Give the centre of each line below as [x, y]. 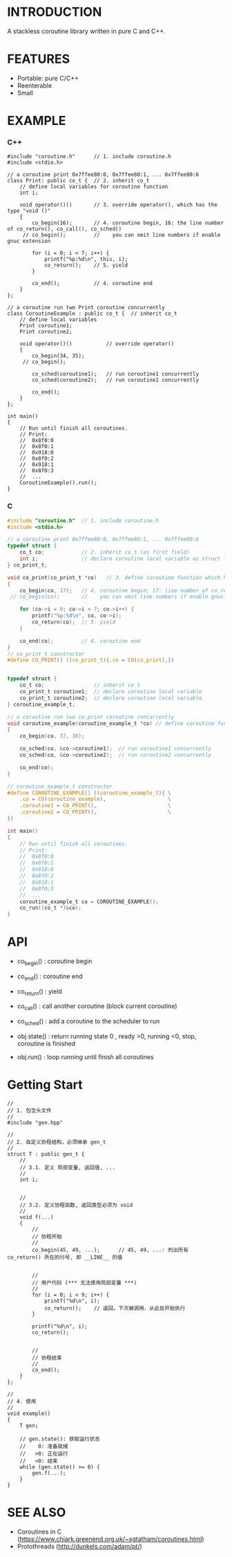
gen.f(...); [49, 1473]
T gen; [29, 1426]
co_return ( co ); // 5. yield [74, 622]
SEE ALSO [37, 1512]
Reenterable [35, 85]
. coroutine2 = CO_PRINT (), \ [95, 812]
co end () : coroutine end [50, 977]
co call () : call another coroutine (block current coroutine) [97, 1007]
